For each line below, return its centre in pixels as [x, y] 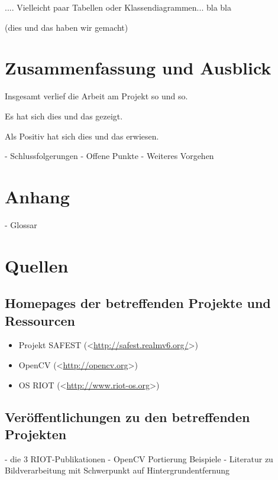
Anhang [37, 196]
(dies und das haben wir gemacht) [67, 27]
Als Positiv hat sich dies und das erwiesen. [82, 136]
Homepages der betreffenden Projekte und [138, 303]
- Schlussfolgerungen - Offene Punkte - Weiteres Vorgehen [109, 156]
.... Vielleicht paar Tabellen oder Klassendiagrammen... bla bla [118, 7]
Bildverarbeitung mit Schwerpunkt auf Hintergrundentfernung [117, 470]
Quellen [37, 265]
